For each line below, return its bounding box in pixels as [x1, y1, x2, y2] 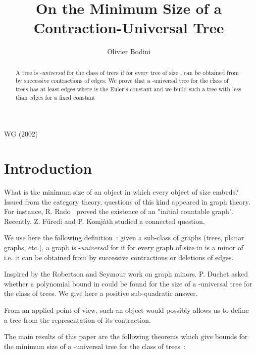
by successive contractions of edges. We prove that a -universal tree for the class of [15, 76, 229, 85]
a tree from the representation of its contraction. [4, 314, 151, 325]
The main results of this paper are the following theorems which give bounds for [4, 331, 248, 342]
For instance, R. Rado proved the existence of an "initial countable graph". [4, 206, 234, 216]
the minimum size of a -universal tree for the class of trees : [4, 341, 186, 351]
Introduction [4, 158, 92, 178]
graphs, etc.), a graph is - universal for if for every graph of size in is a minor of [4, 242, 244, 253]
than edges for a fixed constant [15, 93, 96, 101]
